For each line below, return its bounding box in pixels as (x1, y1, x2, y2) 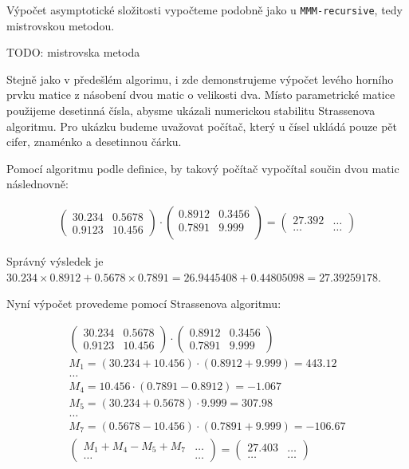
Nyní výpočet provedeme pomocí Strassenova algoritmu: (6, 295, 281, 312)
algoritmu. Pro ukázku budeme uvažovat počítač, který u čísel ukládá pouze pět (6, 117, 398, 134)
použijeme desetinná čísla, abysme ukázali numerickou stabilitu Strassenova (6, 102, 376, 119)
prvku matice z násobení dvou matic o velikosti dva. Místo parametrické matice (6, 86, 395, 103)
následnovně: (6, 175, 69, 192)
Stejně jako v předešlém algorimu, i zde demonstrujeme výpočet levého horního (6, 70, 394, 87)
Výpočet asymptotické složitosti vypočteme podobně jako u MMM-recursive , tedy (6, 2, 403, 18)
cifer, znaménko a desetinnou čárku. (6, 133, 182, 150)
